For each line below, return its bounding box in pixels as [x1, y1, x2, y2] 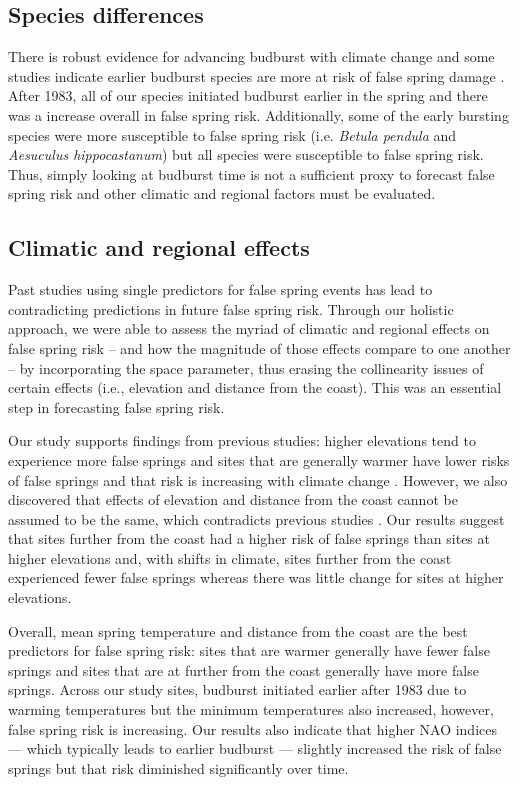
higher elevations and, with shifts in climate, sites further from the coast [8, 547, 452, 568]
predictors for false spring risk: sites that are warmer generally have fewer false [8, 640, 490, 661]
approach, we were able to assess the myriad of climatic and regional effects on [8, 318, 490, 339]
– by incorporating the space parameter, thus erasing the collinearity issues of [8, 357, 484, 378]
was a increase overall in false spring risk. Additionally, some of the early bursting [8, 104, 509, 125]
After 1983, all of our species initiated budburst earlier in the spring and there [8, 85, 488, 106]
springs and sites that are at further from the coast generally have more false [8, 659, 479, 680]
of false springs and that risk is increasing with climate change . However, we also [8, 469, 508, 490]
